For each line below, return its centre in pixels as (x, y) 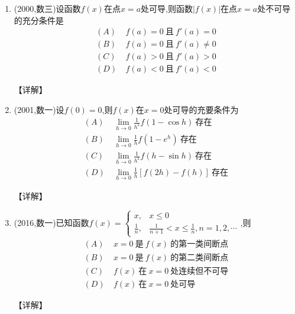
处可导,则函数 (167, 8)
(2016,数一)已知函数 (51, 222)
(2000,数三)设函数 (47, 8)
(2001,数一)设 (39, 109)
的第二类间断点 (200, 258)
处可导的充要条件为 (201, 109)
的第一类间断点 (200, 244)
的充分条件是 (39, 20)
